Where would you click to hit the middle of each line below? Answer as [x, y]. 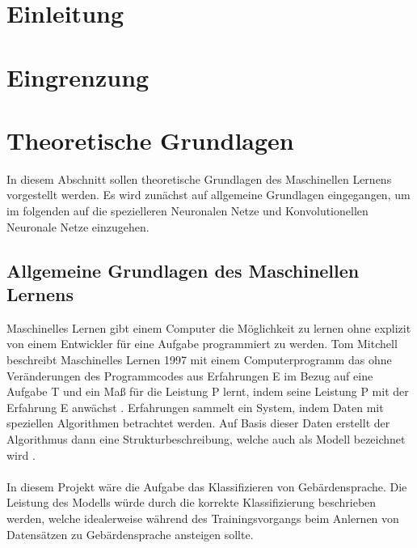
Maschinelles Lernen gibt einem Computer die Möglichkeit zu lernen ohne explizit [209, 327]
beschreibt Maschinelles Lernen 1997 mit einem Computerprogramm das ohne [199, 360]
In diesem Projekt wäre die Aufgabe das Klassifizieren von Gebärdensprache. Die [207, 486]
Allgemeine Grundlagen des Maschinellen [183, 270]
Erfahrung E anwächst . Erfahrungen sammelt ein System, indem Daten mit [195, 407]
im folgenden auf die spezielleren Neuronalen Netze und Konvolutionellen [187, 211]
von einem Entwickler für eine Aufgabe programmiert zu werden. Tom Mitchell [202, 344]
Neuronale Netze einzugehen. [78, 226]
